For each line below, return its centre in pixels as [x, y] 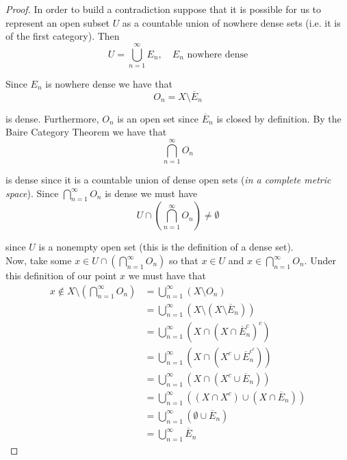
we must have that [167, 276]
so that [183, 260]
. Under [320, 260]
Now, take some [39, 260]
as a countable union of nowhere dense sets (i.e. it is [231, 22]
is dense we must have [151, 193]
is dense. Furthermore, [52, 118]
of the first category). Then [63, 36]
